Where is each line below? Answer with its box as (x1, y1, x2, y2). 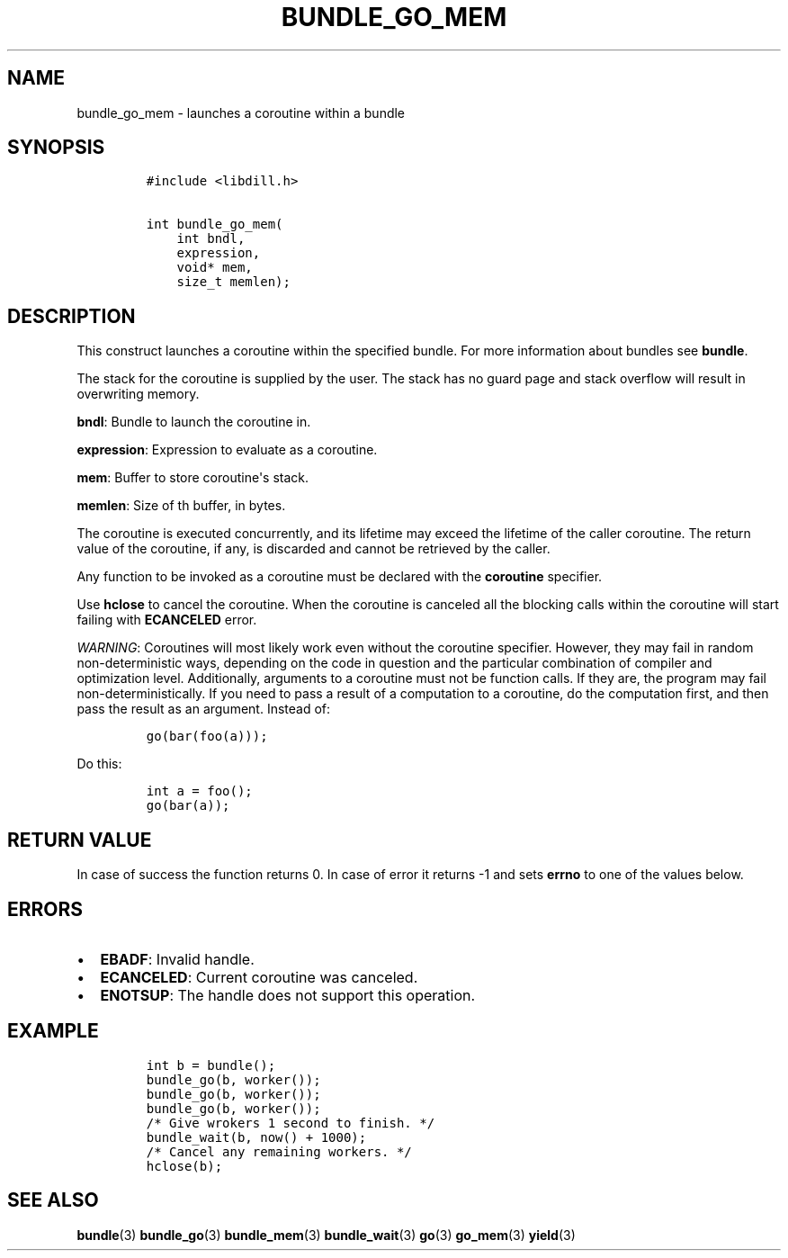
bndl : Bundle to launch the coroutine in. (76, 414, 311, 430)
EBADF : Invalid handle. (100, 949, 255, 968)
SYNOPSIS (7, 136, 105, 159)
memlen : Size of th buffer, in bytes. (76, 498, 286, 514)
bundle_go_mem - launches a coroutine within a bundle (76, 104, 406, 121)
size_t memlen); (176, 274, 291, 290)
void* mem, (176, 260, 253, 275)
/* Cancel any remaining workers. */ (146, 1144, 412, 1159)
